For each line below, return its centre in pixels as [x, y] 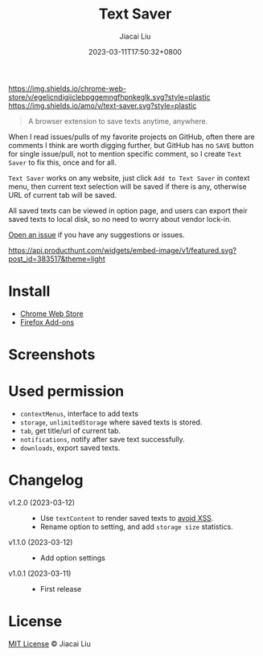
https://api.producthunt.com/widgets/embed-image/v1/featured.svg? [123, 250]
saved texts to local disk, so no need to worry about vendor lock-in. [120, 219]
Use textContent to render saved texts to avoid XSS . [127, 518]
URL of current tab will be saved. [63, 195]
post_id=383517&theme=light [57, 259]
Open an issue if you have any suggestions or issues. [97, 235]
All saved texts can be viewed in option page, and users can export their [128, 211]
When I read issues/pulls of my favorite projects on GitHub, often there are [131, 137]
